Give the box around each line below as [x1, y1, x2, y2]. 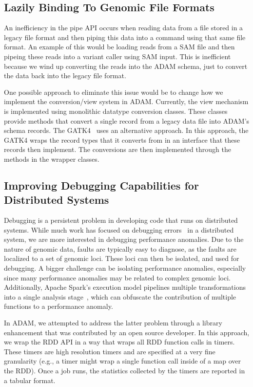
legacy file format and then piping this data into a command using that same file [4, 32, 246, 42]
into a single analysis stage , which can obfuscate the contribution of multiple [4, 291, 236, 301]
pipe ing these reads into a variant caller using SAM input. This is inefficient [4, 51, 231, 61]
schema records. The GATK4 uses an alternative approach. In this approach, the [4, 125, 249, 135]
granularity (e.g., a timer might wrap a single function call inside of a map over [4, 356, 241, 366]
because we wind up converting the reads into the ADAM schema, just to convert [4, 61, 248, 71]
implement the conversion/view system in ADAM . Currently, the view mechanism [4, 96, 249, 107]
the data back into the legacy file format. [4, 70, 126, 81]
